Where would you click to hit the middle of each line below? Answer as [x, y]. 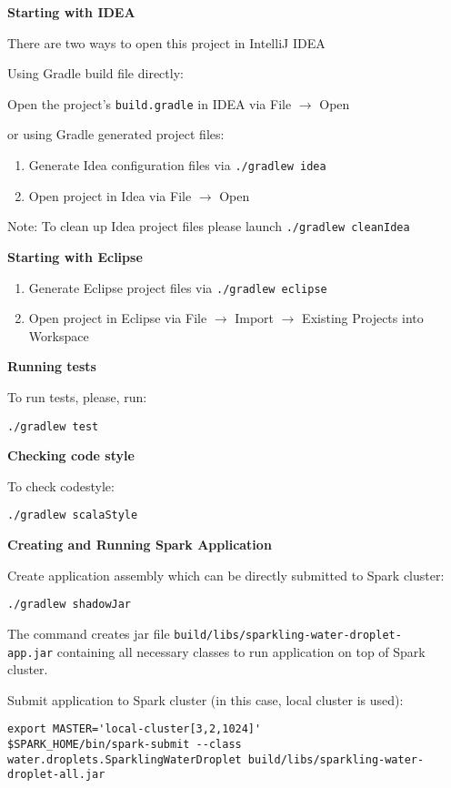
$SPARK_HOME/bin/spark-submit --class [125, 745]
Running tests [52, 366]
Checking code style [71, 455]
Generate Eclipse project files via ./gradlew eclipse [178, 287]
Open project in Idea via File [110, 195]
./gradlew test [53, 426]
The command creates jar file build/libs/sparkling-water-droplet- [205, 633]
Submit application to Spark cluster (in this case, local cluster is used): [205, 699]
